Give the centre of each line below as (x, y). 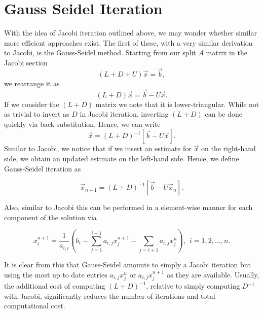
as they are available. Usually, (213, 274)
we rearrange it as (32, 83)
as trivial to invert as (37, 114)
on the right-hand (228, 148)
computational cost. (35, 306)
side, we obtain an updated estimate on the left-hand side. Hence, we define (122, 158)
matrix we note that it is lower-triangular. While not (177, 104)
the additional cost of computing (55, 286)
